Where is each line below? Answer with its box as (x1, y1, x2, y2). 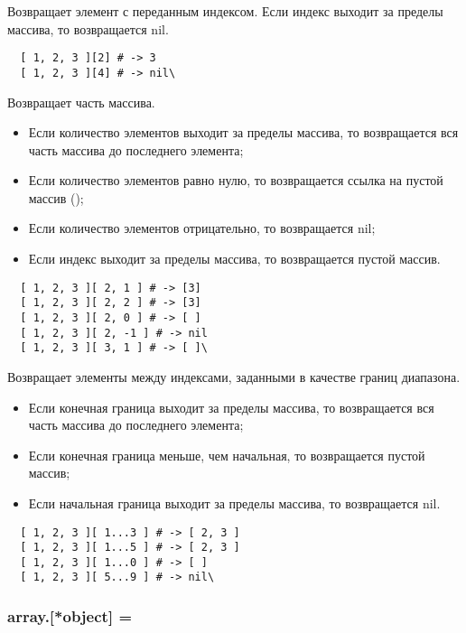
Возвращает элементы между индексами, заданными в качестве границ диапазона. (7, 367, 461, 386)
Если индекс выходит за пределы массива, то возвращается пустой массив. (28, 249, 441, 268)
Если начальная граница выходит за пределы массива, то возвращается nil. (28, 493, 441, 512)
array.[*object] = (7, 605, 133, 628)
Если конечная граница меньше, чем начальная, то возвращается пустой (28, 445, 425, 464)
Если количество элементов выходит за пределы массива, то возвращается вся (28, 123, 459, 142)
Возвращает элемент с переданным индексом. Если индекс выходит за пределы (7, 2, 443, 20)
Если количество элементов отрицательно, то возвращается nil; (28, 219, 376, 237)
